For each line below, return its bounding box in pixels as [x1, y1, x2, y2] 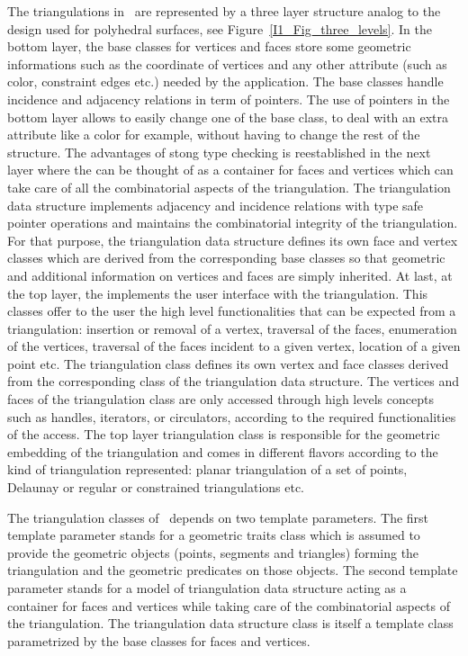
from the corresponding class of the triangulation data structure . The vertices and [7, 372, 459, 391]
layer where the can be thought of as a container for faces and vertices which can [7, 160, 454, 179]
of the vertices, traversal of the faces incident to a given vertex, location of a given [7, 337, 461, 355]
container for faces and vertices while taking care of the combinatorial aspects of [7, 596, 451, 615]
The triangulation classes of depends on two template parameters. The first [7, 508, 429, 526]
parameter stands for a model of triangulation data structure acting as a [7, 579, 407, 597]
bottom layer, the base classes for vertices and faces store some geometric [7, 37, 411, 56]
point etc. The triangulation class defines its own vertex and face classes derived [7, 354, 449, 373]
